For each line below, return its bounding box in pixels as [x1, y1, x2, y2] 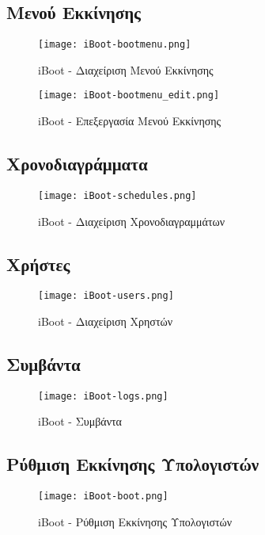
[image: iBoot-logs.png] [38, 390, 168, 402]
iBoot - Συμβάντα [38, 413, 122, 430]
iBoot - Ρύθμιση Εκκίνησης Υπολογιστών [38, 513, 233, 529]
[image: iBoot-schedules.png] [38, 189, 197, 201]
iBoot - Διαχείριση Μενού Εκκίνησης [38, 61, 214, 78]
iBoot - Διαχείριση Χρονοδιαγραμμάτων [38, 212, 225, 229]
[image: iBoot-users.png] [38, 290, 174, 302]
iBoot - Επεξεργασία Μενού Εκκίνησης [38, 113, 221, 129]
